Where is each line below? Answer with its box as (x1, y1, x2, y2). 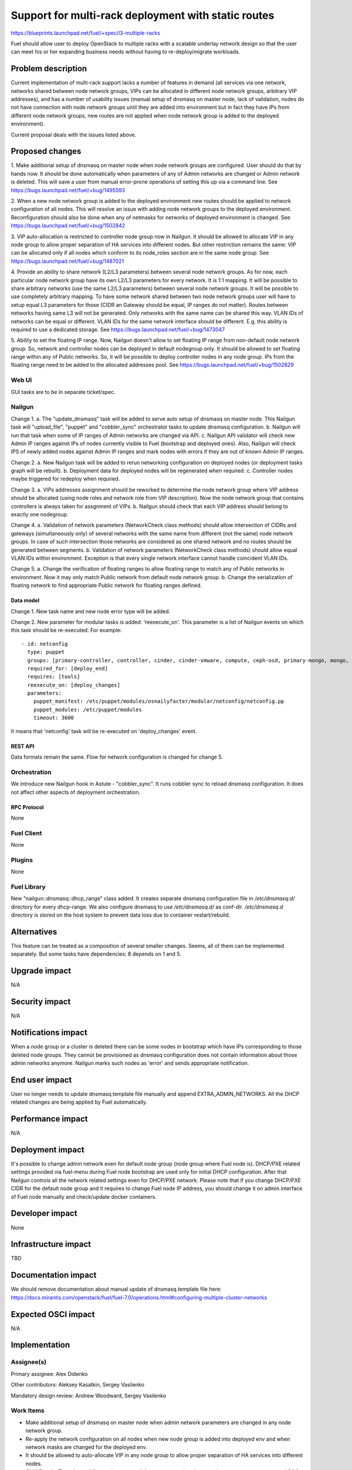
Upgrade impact (11, 966, 72, 976)
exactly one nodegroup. (11, 511, 69, 518)
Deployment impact (11, 1144, 84, 1155)
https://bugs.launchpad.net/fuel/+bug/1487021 (11, 258, 124, 265)
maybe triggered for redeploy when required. (11, 475, 120, 482)
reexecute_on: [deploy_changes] (27, 681, 120, 688)
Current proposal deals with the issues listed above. (11, 131, 137, 138)
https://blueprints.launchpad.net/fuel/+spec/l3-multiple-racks (11, 29, 161, 36)
